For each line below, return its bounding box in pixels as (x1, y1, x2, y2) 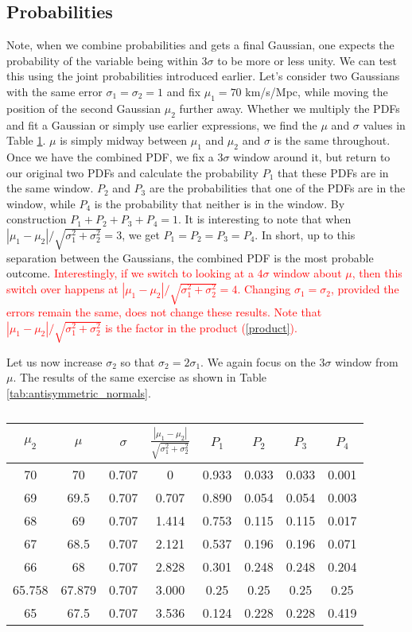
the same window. (6, 180, 94, 196)
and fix (166, 83, 201, 99)
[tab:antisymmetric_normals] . (6, 384, 151, 401)
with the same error (6, 83, 103, 99)
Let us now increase (6, 353, 103, 370)
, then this (352, 265, 402, 281)
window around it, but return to (233, 148, 391, 165)
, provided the (330, 281, 399, 297)
